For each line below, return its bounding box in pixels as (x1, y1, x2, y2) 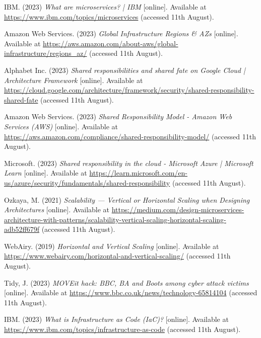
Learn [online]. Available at (4, 167, 87, 178)
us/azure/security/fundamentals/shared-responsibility (4, 177, 170, 188)
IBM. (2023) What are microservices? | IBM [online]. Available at (4, 2, 207, 12)
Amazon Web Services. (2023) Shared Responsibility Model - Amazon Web (4, 111, 232, 122)
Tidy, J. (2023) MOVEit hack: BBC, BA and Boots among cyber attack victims (4, 277, 249, 288)
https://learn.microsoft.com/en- (89, 167, 187, 178)
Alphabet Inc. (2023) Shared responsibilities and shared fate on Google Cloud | (4, 64, 245, 75)
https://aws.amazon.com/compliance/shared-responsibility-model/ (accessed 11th (4, 131, 256, 141)
